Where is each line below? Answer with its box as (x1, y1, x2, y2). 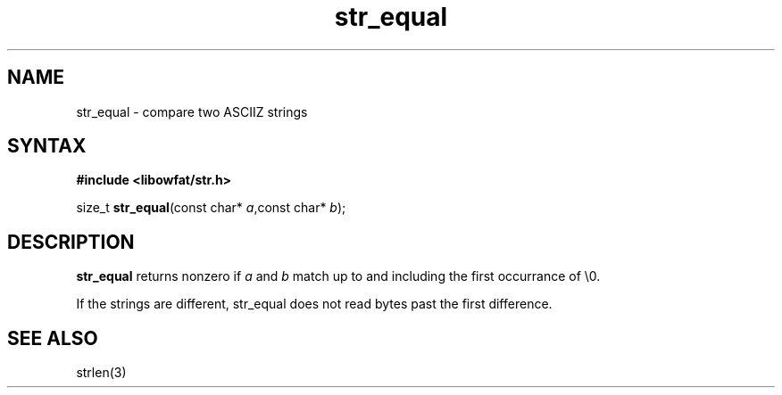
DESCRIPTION (7, 230, 135, 253)
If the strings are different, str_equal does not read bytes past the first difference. (76, 296, 553, 312)
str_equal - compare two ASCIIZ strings (76, 103, 308, 119)
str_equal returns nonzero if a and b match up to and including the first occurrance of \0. (76, 268, 601, 284)
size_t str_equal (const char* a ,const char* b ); (76, 200, 346, 216)
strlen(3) (76, 365, 127, 381)
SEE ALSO (7, 326, 98, 350)
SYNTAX (7, 135, 87, 158)
